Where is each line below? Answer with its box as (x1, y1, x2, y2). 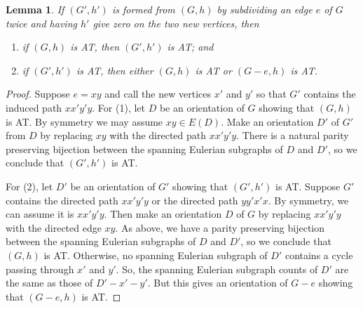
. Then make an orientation (104, 206, 222, 221)
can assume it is (6, 206, 74, 221)
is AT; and (167, 39, 214, 54)
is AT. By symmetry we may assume (6, 114, 163, 129)
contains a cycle (285, 247, 353, 262)
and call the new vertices (104, 86, 211, 101)
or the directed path (151, 192, 238, 207)
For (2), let (6, 178, 53, 193)
